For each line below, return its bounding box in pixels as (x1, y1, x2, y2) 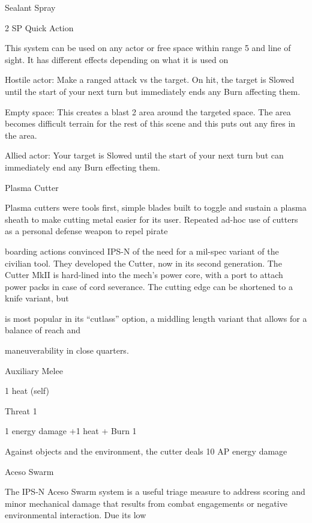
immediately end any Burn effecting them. (5, 160, 160, 173)
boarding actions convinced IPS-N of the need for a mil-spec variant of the (5, 244, 279, 257)
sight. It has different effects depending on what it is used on (5, 53, 229, 65)
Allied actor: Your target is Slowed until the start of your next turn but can (5, 149, 284, 162)
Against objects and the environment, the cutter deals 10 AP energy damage (5, 445, 287, 458)
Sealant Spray (5, 1, 56, 13)
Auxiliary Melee (5, 364, 63, 376)
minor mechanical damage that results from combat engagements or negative (5, 497, 287, 509)
